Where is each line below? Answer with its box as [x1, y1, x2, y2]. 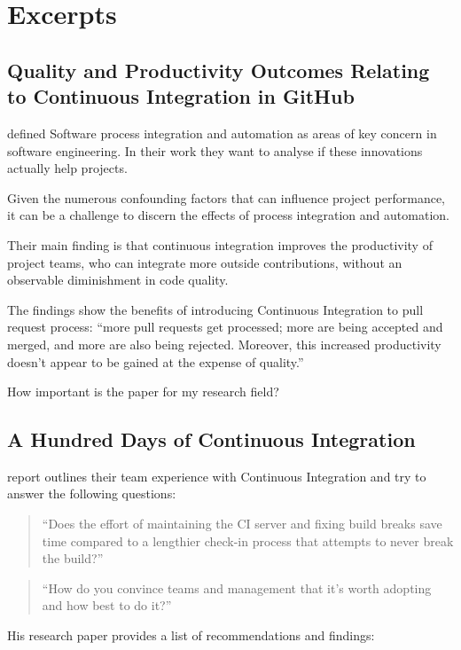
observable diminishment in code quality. [7, 270, 229, 289]
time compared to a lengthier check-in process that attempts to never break [42, 531, 454, 550]
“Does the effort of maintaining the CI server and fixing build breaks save [42, 514, 442, 533]
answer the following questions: [7, 484, 176, 503]
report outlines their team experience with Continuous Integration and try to [7, 466, 426, 485]
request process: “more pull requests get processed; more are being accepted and [7, 317, 443, 336]
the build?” [42, 549, 104, 568]
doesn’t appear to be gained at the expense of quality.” [7, 352, 304, 371]
